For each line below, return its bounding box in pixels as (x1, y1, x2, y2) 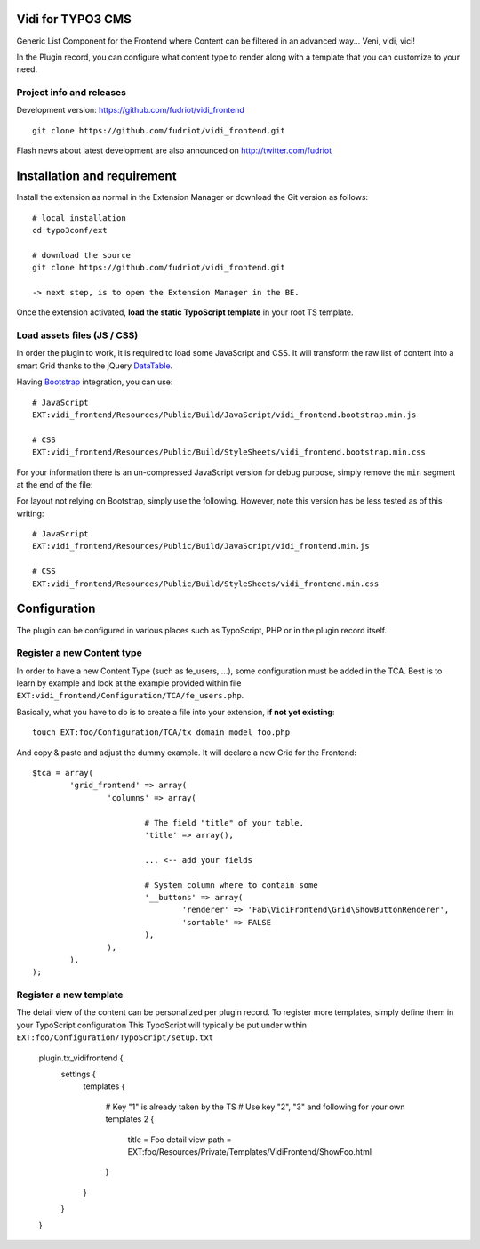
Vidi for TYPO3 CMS (16, 12, 132, 27)
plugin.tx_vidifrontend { (38, 1052, 124, 1063)
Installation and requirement (16, 169, 177, 184)
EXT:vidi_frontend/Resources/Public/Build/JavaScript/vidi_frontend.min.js (32, 541, 370, 552)
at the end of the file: (16, 479, 93, 489)
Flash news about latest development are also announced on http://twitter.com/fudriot (16, 145, 332, 156)
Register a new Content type (16, 647, 142, 659)
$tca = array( (32, 768, 93, 778)
